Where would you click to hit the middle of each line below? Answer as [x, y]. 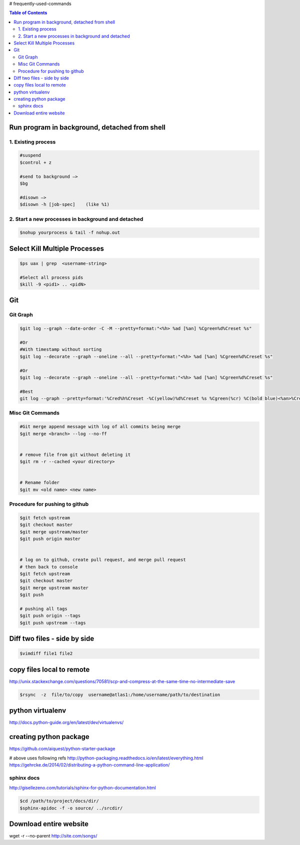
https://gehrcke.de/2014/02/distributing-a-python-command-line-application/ [89, 765]
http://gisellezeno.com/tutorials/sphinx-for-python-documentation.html [82, 788]
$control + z [36, 162]
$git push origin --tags [50, 616]
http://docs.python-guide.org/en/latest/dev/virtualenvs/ [66, 722]
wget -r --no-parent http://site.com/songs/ [53, 836]
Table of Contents [28, 13]
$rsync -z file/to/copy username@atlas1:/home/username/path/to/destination [120, 694]
